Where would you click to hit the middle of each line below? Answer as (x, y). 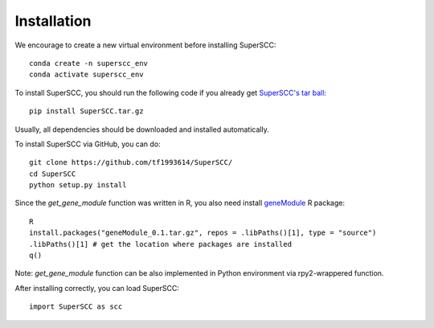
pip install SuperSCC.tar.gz (86, 111)
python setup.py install (78, 185)
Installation (53, 21)
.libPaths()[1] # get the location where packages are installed (161, 244)
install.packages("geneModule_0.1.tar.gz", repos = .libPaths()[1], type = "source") (203, 233)
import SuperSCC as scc (76, 307)
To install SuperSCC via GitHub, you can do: (88, 144)
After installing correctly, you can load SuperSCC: (97, 288)
